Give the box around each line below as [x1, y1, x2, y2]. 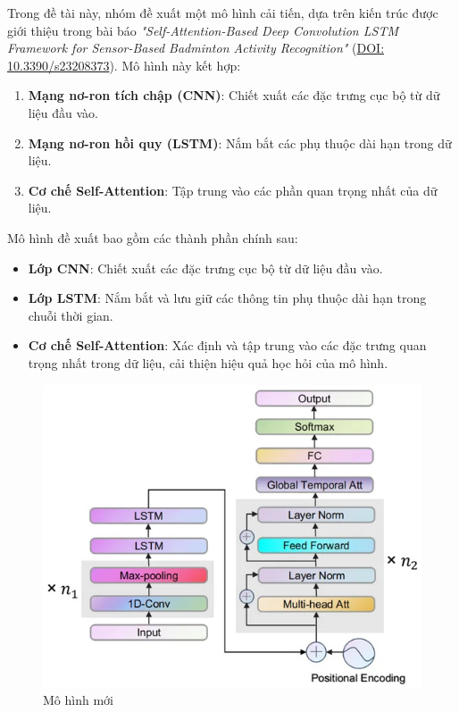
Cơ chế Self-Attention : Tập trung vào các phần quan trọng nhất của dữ [28, 180, 438, 199]
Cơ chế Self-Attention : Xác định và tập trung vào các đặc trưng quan [28, 336, 427, 355]
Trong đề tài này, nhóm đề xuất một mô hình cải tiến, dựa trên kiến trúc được [7, 4, 438, 21]
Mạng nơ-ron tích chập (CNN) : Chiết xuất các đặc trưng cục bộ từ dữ [28, 86, 440, 105]
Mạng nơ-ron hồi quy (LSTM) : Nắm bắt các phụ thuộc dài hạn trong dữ [28, 133, 452, 152]
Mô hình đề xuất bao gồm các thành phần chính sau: [7, 228, 298, 247]
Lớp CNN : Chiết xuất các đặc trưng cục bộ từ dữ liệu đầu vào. [28, 258, 383, 277]
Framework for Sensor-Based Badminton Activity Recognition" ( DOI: [7, 38, 385, 57]
